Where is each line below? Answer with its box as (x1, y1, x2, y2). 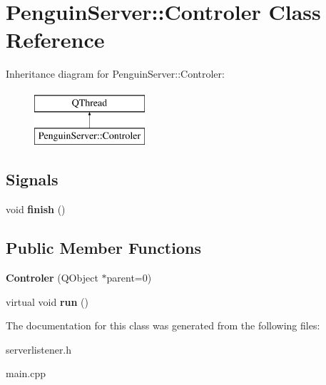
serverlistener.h (6, 342, 72, 356)
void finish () (6, 202, 66, 217)
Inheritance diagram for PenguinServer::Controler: (6, 66, 225, 81)
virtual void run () (6, 294, 88, 309)
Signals (6, 168, 58, 190)
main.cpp (6, 366, 46, 381)
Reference (6, 25, 105, 54)
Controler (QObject (6, 270, 98, 285)
